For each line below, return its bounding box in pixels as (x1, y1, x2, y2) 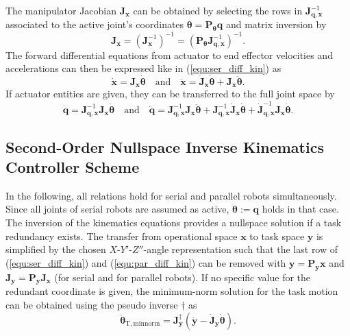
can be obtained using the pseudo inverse (5, 297, 178, 311)
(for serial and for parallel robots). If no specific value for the (54, 269, 311, 284)
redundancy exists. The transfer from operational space (5, 228, 238, 243)
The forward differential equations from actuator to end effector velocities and (5, 47, 333, 62)
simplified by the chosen (5, 242, 106, 256)
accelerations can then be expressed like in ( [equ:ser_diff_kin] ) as (5, 61, 282, 75)
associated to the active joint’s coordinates (5, 17, 184, 32)
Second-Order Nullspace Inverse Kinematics (5, 136, 324, 157)
